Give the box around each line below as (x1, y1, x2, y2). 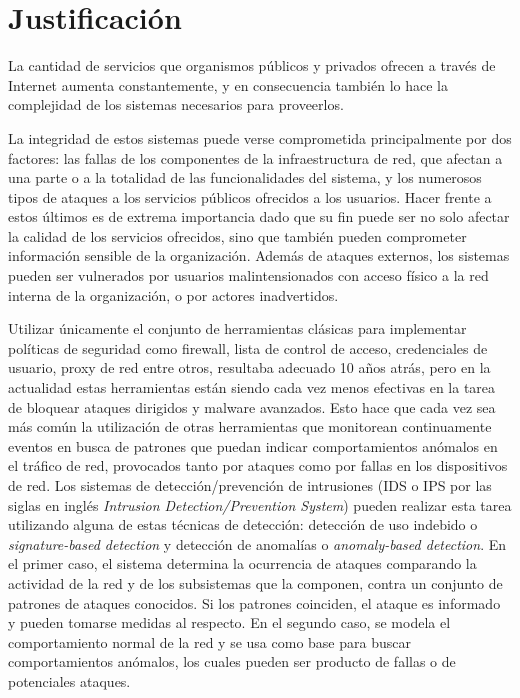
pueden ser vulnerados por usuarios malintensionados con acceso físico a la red (8, 265, 489, 286)
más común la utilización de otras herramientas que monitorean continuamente (8, 416, 492, 437)
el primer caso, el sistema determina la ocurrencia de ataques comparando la (8, 553, 477, 574)
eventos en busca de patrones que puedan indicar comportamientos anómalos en (8, 435, 498, 456)
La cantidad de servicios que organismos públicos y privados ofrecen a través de (8, 55, 496, 76)
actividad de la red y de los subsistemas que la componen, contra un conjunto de (8, 572, 503, 593)
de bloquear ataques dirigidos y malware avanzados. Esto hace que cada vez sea (8, 396, 496, 417)
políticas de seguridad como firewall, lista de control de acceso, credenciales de (8, 337, 488, 358)
